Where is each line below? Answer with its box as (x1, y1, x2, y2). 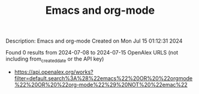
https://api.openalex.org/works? (14, 68, 94, 75)
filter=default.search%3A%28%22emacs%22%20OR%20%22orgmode (14, 74, 193, 81)
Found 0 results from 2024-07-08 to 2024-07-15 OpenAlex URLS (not (5, 49, 179, 56)
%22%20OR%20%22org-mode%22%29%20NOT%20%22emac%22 (14, 81, 188, 88)
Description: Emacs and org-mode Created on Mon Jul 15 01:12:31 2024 (5, 37, 183, 45)
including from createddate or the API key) (5, 55, 104, 63)
